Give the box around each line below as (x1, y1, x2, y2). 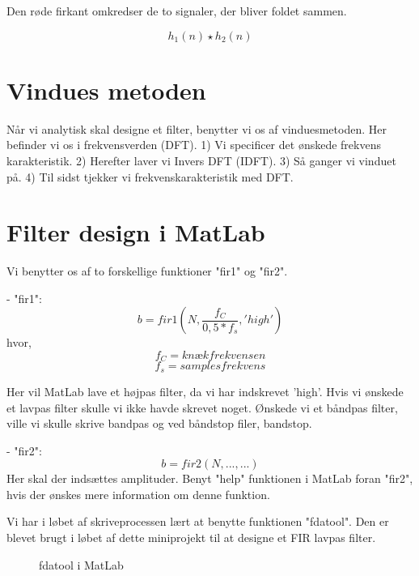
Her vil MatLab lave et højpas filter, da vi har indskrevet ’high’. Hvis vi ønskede (6, 382, 404, 399)
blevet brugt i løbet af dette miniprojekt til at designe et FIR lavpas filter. (6, 529, 376, 546)
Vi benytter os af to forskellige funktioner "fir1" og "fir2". (6, 262, 288, 279)
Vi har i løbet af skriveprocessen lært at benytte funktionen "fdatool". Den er (6, 513, 389, 530)
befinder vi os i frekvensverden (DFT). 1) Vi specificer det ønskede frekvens (6, 136, 381, 153)
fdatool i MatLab (39, 556, 124, 573)
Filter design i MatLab (6, 215, 265, 249)
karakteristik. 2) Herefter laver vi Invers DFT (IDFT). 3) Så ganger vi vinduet (6, 151, 396, 169)
